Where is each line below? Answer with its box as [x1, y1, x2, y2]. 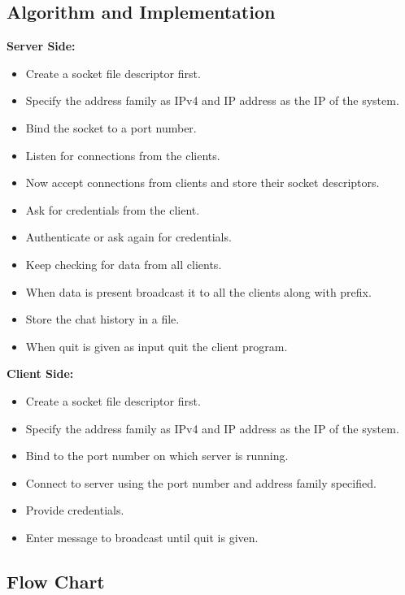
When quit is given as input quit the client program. [25, 337, 288, 354]
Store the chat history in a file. [25, 311, 180, 328]
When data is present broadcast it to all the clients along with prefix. [25, 283, 372, 300]
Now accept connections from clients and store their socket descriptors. [25, 174, 380, 191]
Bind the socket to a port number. [25, 119, 197, 136]
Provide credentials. [25, 502, 124, 519]
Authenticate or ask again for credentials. [25, 228, 232, 245]
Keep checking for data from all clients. [25, 255, 222, 272]
